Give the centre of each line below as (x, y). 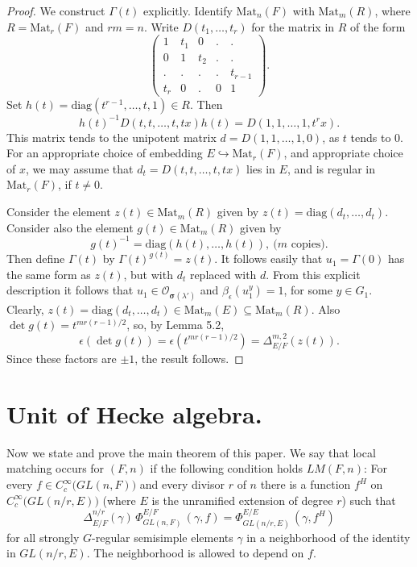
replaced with (223, 274)
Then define (36, 258)
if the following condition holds (227, 468)
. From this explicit (313, 274)
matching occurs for (56, 468)
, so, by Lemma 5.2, (175, 325)
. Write (161, 26)
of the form (378, 26)
